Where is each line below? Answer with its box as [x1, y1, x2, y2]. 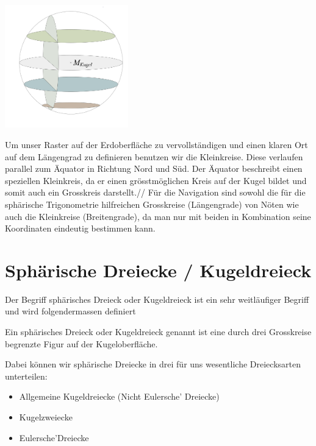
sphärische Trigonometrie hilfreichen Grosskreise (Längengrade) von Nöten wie [5, 197, 299, 210]
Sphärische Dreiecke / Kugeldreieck [5, 257, 312, 282]
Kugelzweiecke [19, 411, 73, 423]
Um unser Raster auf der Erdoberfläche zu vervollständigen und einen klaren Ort [5, 138, 308, 150]
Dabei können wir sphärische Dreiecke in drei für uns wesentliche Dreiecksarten [5, 358, 301, 370]
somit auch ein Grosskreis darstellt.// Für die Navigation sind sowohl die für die [5, 186, 306, 199]
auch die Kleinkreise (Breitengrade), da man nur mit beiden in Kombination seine [5, 210, 311, 222]
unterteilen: [5, 369, 48, 382]
